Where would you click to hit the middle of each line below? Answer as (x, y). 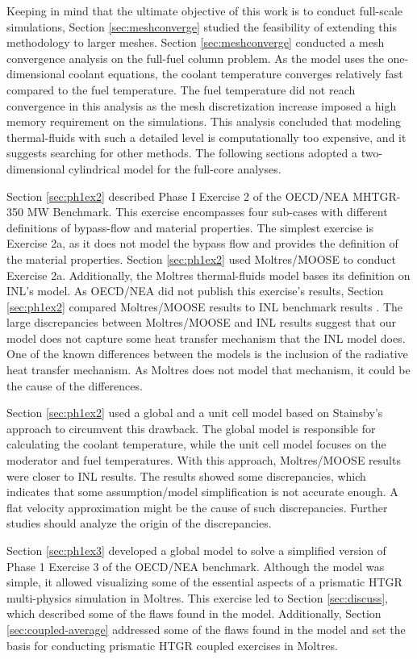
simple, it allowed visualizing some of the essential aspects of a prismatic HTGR (204, 582)
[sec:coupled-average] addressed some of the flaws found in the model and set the (206, 629)
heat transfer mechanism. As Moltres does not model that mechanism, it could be (208, 370)
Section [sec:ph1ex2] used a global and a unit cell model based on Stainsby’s (195, 413)
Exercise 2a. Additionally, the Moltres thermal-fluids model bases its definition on (208, 275)
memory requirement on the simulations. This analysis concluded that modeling (204, 121)
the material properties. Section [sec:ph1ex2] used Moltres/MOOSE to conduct (201, 259)
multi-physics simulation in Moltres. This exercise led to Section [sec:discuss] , (197, 597)
